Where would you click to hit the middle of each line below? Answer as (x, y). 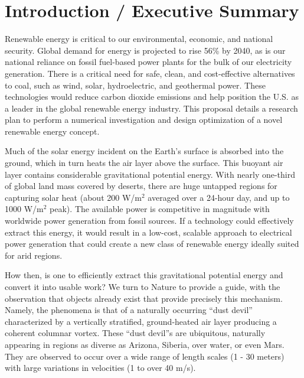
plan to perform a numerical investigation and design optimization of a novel (144, 120)
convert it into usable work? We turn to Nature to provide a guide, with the (143, 286)
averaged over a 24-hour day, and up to (219, 197)
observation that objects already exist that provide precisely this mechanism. (144, 298)
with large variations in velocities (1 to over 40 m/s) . (100, 368)
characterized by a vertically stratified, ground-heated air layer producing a (141, 321)
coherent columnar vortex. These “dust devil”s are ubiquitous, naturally (135, 333)
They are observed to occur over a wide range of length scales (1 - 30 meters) (145, 356)
